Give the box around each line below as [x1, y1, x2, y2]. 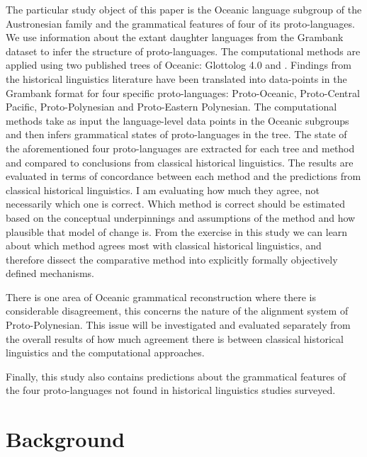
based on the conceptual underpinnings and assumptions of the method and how [6, 210, 356, 225]
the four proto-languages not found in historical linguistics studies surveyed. [6, 383, 336, 397]
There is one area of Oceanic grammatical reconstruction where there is [6, 289, 316, 304]
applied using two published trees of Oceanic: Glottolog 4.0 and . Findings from [6, 57, 352, 72]
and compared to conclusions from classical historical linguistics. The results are [6, 154, 354, 169]
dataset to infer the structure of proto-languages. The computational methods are [6, 43, 361, 58]
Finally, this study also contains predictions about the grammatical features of [6, 368, 346, 383]
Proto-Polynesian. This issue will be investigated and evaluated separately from [6, 317, 351, 332]
